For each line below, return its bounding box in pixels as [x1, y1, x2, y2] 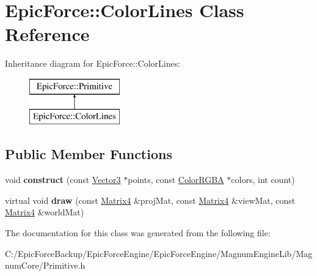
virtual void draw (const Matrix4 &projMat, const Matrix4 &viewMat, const [5, 193, 296, 206]
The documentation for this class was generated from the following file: [5, 226, 271, 239]
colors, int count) [231, 173, 295, 186]
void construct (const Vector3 [5, 173, 121, 186]
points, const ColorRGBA [128, 173, 224, 186]
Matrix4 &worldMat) [5, 206, 84, 218]
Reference [5, 21, 90, 47]
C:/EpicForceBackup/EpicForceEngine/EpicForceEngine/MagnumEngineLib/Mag [5, 247, 313, 259]
